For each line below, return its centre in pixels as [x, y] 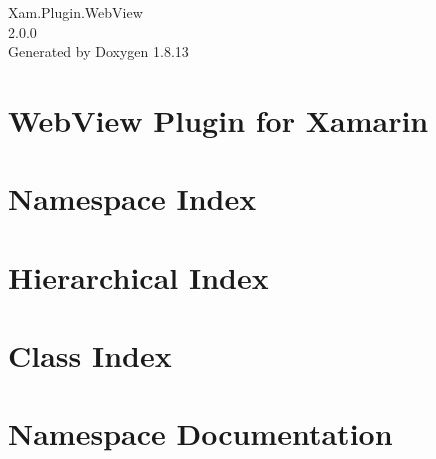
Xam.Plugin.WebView [75, 12]
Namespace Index [132, 198]
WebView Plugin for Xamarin [218, 119]
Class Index [90, 355]
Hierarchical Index [138, 276]
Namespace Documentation [200, 433]
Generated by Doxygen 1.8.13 [98, 51]
